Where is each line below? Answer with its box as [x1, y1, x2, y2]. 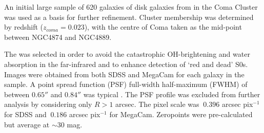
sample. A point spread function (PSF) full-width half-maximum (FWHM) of [4, 79, 248, 90]
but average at [4, 119, 50, 129]
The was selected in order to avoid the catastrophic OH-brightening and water [4, 49, 250, 59]
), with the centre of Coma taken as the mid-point [84, 21, 242, 32]
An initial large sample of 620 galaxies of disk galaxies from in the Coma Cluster [4, 2, 258, 12]
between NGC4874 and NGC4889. [4, 31, 112, 42]
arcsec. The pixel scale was [115, 99, 199, 109]
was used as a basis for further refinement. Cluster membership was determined [4, 11, 254, 22]
